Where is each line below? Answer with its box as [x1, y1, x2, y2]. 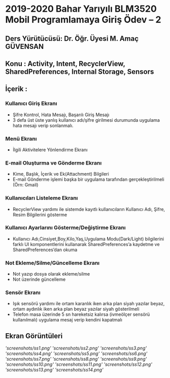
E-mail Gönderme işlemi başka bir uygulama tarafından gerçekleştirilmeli [12, 176, 164, 182]
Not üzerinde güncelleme [12, 276, 66, 283]
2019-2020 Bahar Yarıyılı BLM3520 [5, 3, 157, 15]
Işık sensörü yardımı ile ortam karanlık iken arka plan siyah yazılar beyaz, [12, 301, 165, 307]
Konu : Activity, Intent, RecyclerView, [5, 59, 125, 68]
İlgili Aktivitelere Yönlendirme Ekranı [12, 146, 88, 153]
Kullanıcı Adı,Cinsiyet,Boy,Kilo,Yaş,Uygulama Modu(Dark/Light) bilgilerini [12, 235, 164, 242]
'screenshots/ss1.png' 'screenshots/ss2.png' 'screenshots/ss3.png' [5, 345, 147, 352]
